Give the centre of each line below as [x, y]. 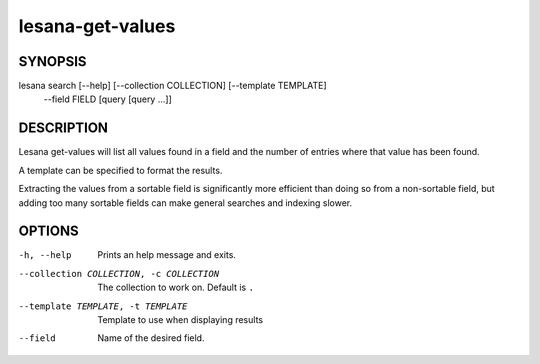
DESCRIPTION [63, 128]
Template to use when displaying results [180, 319]
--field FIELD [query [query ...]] [107, 99]
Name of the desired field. [151, 338]
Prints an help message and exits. [167, 255]
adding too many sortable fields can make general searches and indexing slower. [185, 202]
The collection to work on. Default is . [176, 287]
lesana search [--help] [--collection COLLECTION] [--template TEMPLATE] [172, 86]
